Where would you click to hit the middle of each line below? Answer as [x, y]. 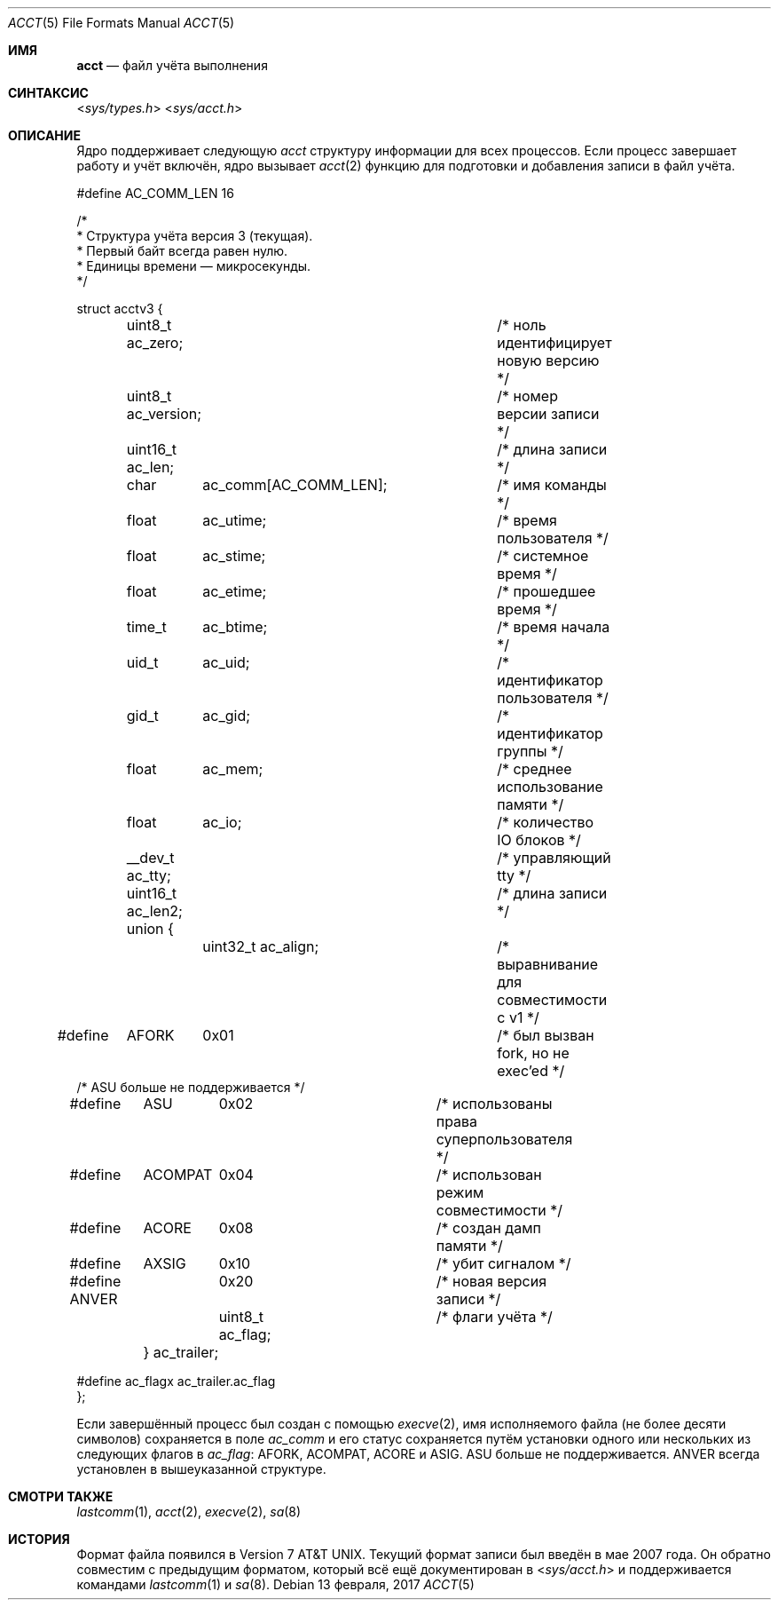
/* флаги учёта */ [494, 1317]
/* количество [546, 822]
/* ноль [522, 325]
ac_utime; [235, 520]
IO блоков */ [539, 840]
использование [550, 787]
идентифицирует [554, 343]
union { [150, 929]
